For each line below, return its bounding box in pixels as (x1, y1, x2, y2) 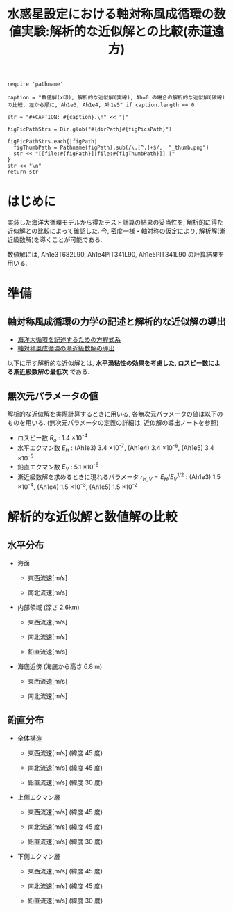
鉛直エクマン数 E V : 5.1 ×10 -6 (17, 461, 99, 472)
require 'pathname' (7, 81, 64, 88)
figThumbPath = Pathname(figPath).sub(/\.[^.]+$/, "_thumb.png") (13, 144, 209, 152)
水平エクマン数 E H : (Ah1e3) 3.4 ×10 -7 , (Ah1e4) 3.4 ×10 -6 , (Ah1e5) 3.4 (17, 442, 214, 453)
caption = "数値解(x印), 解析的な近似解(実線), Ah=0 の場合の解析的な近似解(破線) (7, 95, 225, 102)
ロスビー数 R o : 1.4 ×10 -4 (17, 432, 88, 444)
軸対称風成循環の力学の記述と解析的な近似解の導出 (7, 316, 226, 328)
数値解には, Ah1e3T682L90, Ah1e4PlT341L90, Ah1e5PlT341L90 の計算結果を (7, 250, 225, 259)
